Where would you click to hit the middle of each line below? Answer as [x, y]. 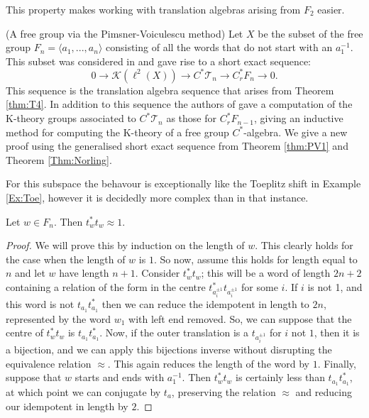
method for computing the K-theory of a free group [117, 132]
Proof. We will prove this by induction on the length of [125, 245]
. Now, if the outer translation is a [174, 332]
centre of [24, 332]
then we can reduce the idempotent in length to [205, 303]
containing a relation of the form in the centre [106, 287]
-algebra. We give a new [296, 132]
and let [30, 273]
